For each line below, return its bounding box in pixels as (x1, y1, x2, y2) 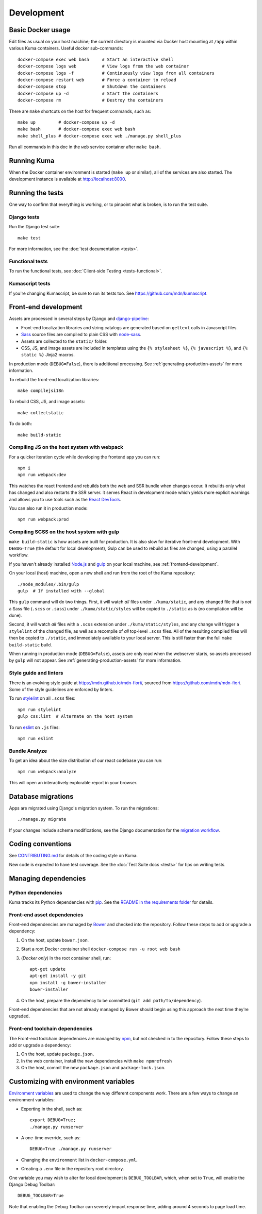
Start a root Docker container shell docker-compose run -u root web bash (21, 946, 180, 952)
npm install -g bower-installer (30, 980, 107, 985)
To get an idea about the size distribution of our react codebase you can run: (9, 758, 163, 763)
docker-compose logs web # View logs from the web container (17, 64, 189, 69)
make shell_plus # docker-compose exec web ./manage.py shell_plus (17, 133, 181, 138)
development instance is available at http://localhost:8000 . (9, 176, 126, 182)
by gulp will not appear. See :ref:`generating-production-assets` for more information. (9, 658, 182, 663)
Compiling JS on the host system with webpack (9, 444, 124, 451)
